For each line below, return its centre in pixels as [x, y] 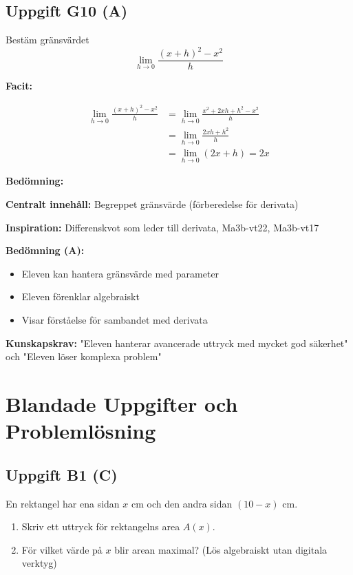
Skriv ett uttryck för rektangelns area [101, 526]
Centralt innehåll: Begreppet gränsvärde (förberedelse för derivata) [152, 204]
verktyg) [39, 563]
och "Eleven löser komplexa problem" [84, 356]
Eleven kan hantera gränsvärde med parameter [120, 273]
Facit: [19, 86]
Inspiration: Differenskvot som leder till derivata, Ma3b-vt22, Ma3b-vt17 [162, 227]
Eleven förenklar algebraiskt [81, 296]
